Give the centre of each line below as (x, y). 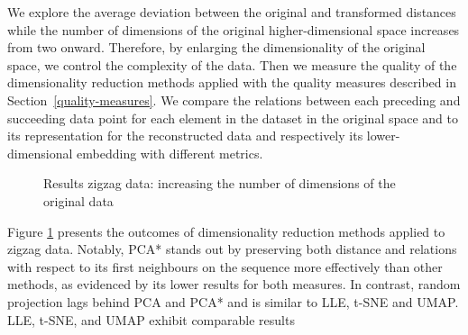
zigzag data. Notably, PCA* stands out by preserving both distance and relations (232, 249)
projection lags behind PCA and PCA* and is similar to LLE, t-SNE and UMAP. (233, 301)
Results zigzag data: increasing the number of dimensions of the (220, 183)
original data (78, 200)
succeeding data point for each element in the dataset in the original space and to (233, 118)
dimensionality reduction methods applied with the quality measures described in (232, 82)
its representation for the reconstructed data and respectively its (185, 136)
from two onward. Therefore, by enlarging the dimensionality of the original (216, 47)
